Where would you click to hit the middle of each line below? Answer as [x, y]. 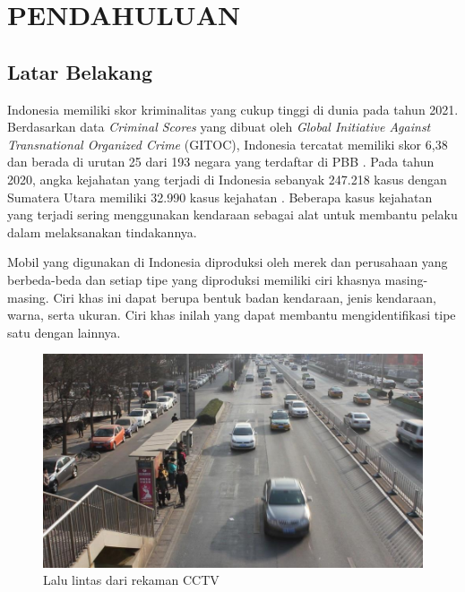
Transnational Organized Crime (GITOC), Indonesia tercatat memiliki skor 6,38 [228, 144]
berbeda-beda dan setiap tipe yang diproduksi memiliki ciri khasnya [194, 279]
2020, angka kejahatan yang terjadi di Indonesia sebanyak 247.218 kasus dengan [227, 179]
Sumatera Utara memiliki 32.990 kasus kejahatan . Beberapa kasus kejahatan [220, 197]
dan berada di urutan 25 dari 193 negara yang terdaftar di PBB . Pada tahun [221, 162]
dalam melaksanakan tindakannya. [102, 232]
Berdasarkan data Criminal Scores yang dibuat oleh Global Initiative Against [219, 127]
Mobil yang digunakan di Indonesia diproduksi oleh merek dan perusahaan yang [228, 262]
